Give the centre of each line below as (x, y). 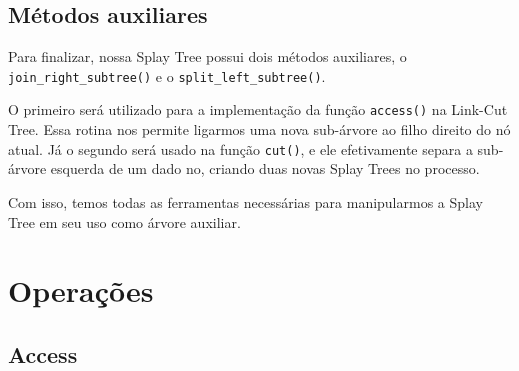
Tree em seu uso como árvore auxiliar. (124, 221)
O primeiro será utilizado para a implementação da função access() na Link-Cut (258, 109)
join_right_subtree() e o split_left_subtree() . (167, 75)
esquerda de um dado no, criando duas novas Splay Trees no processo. (265, 168)
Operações (81, 290)
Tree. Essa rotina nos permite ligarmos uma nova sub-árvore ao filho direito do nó (259, 129)
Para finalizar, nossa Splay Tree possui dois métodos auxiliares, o (207, 56)
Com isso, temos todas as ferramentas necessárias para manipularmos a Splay (245, 201)
